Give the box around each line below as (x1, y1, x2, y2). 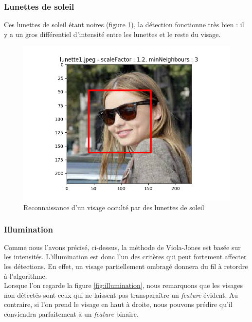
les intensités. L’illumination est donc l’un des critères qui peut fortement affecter (4, 251, 247, 262)
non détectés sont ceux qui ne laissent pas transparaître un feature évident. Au (4, 289, 238, 300)
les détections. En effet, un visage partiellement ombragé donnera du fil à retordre (4, 261, 248, 271)
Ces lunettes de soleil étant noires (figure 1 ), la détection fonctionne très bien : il (4, 19, 244, 30)
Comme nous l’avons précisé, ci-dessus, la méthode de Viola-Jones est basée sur (4, 242, 241, 252)
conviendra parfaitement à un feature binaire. (4, 308, 139, 319)
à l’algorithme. (4, 270, 47, 281)
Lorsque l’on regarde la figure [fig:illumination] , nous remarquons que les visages (4, 280, 243, 290)
